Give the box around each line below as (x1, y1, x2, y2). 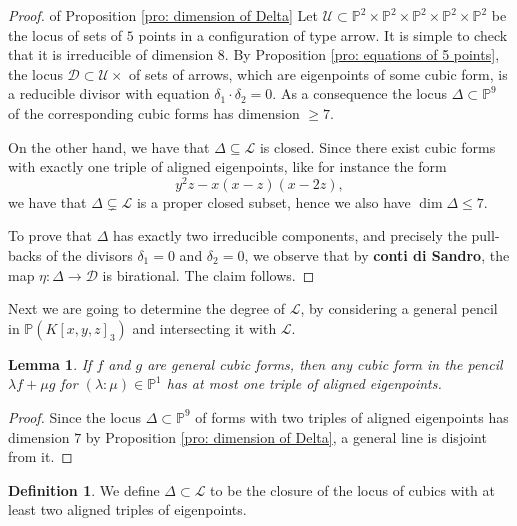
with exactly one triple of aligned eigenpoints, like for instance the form (8, 156, 447, 177)
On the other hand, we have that (8, 136, 210, 157)
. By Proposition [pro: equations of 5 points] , (224, 44, 500, 65)
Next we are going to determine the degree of (8, 298, 285, 319)
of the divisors (46, 245, 133, 266)
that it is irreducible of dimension (8, 44, 214, 65)
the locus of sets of (8, 24, 123, 45)
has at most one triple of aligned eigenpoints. (166, 373, 442, 394)
